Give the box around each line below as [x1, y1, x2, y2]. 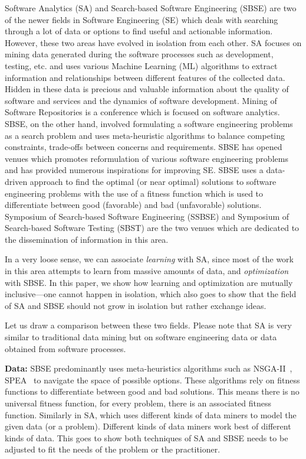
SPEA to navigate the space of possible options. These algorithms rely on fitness [5, 373, 300, 386]
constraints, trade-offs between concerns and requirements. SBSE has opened [5, 141, 282, 153]
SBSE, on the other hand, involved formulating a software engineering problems [5, 117, 293, 129]
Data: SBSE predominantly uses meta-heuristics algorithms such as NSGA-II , [5, 362, 292, 375]
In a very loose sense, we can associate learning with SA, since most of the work [5, 253, 294, 265]
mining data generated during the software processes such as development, [5, 48, 274, 60]
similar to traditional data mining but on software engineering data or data [5, 331, 277, 343]
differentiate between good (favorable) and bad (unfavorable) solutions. [5, 198, 262, 211]
